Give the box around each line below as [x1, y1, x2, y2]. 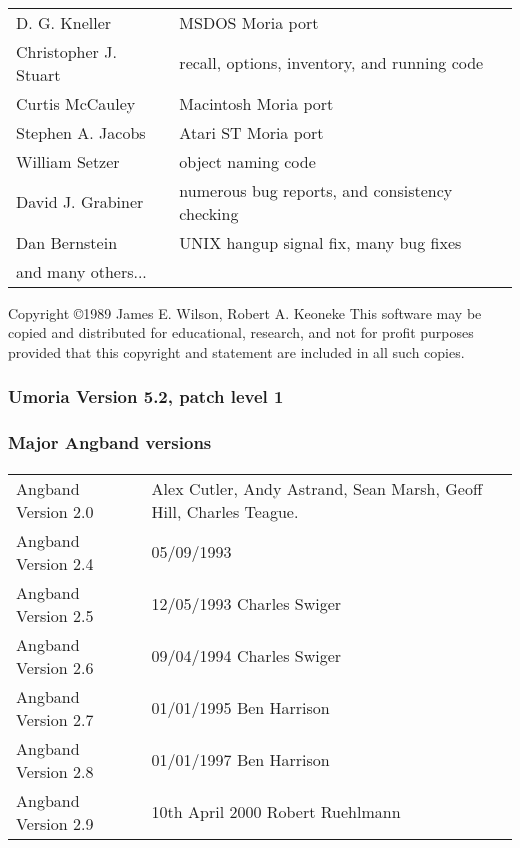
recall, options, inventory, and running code [179, 51, 484, 75]
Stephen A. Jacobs [16, 120, 146, 144]
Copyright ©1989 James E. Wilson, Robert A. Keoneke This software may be [8, 302, 482, 323]
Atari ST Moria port [179, 120, 324, 144]
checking [179, 201, 239, 225]
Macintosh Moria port [179, 91, 334, 115]
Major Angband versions [8, 430, 212, 455]
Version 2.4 [16, 551, 94, 575]
